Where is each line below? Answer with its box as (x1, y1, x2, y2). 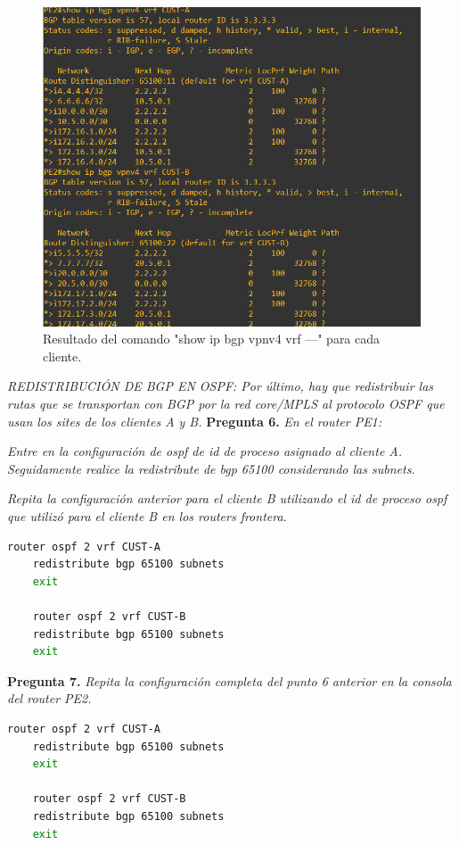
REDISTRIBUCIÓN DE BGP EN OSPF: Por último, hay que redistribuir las (7, 377, 434, 395)
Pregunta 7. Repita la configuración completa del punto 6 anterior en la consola (7, 671, 452, 690)
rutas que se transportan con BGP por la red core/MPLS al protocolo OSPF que (7, 394, 445, 413)
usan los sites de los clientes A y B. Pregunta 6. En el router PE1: (7, 411, 382, 430)
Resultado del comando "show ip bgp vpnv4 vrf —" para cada (43, 329, 381, 348)
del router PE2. (7, 689, 92, 708)
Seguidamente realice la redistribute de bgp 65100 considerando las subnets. (7, 459, 415, 477)
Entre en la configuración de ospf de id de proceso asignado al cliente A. (7, 442, 403, 460)
